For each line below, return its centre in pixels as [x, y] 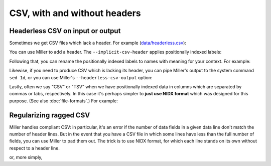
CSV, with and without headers [75, 13]
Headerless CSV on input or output [65, 31]
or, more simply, [26, 157]
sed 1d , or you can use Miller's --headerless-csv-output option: [81, 77]
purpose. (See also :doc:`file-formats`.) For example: [63, 101]
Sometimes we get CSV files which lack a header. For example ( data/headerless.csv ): [98, 43]
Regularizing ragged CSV [50, 115]
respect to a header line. [35, 148]
